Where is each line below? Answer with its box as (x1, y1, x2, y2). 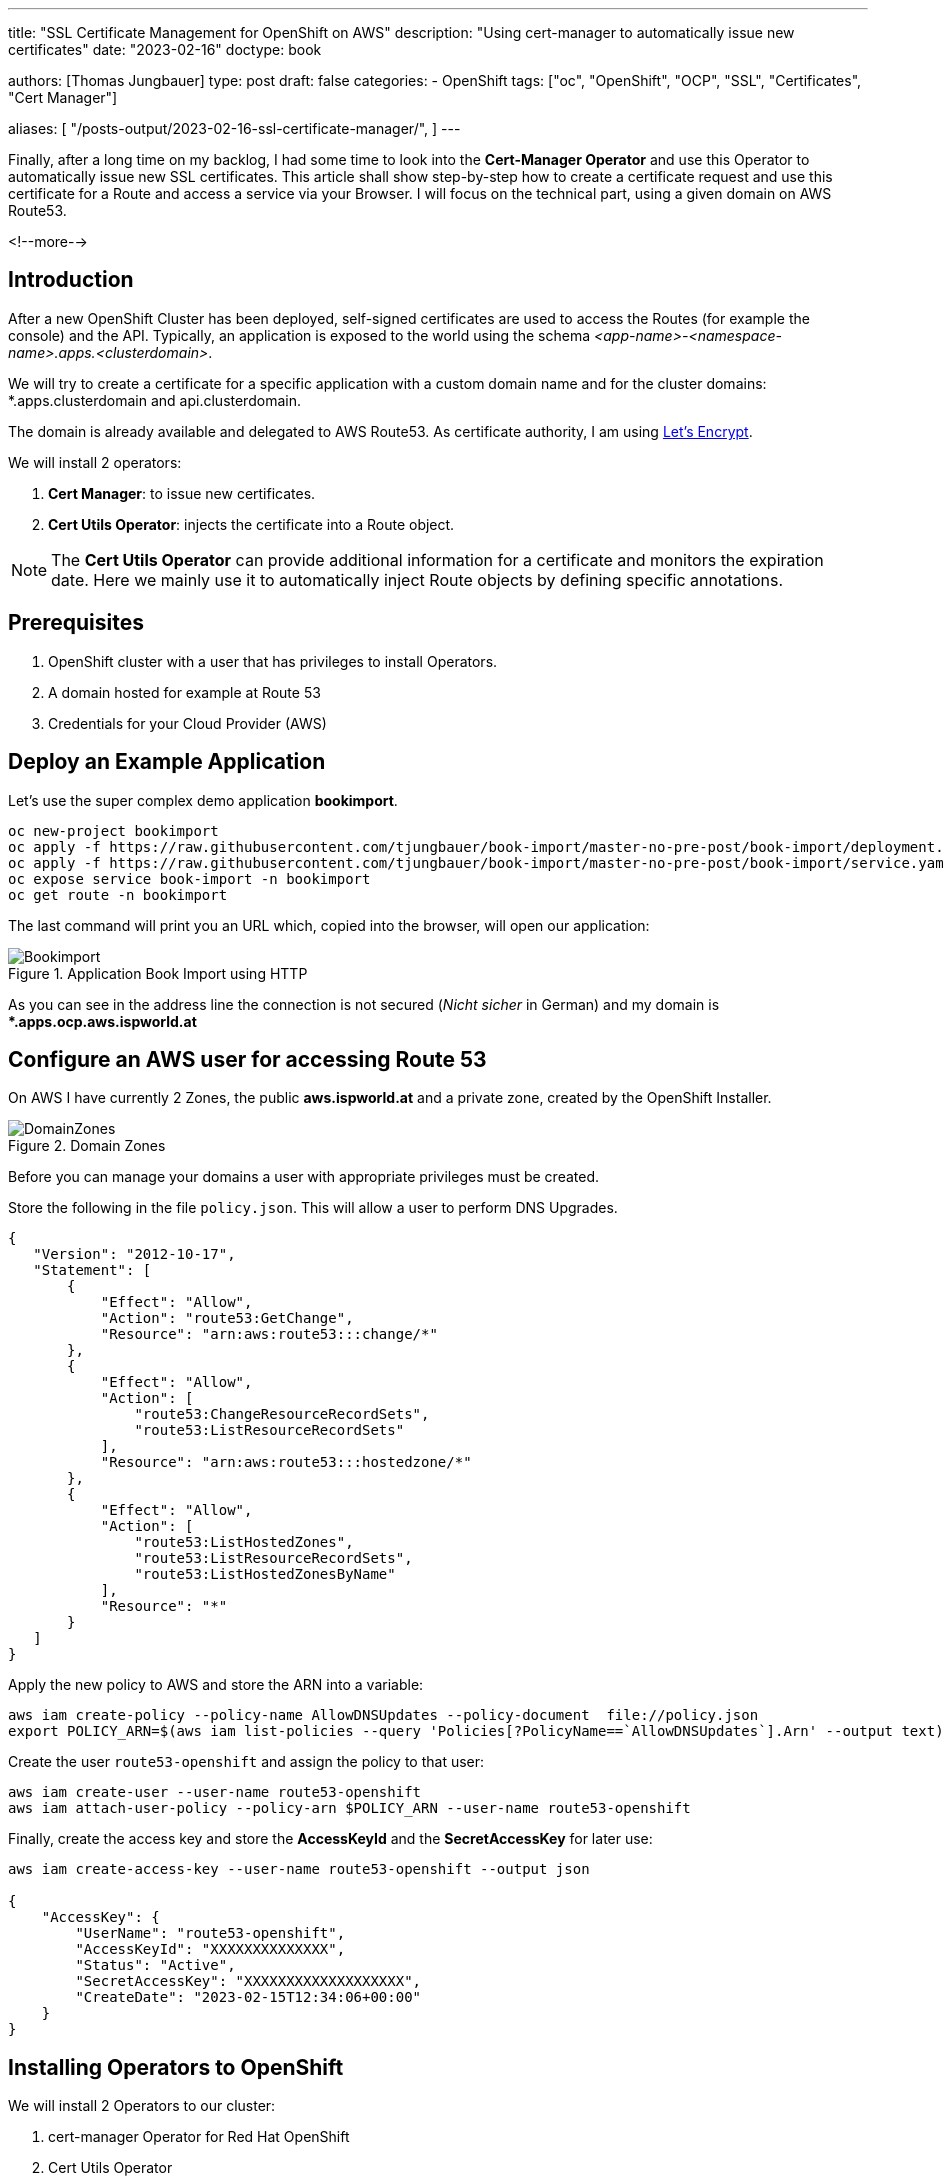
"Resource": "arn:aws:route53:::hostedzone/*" (100, 1454, 472, 1471)
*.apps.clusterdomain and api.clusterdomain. (8, 391, 301, 409)
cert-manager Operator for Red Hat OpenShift (48, 2128, 350, 2146)
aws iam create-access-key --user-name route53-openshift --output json (8, 1861, 590, 1878)
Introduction (8, 267, 134, 293)
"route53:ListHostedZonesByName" (134, 1566, 396, 1583)
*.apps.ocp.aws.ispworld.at (8, 1012, 197, 1030)
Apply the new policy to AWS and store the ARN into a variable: (8, 1676, 424, 1694)
